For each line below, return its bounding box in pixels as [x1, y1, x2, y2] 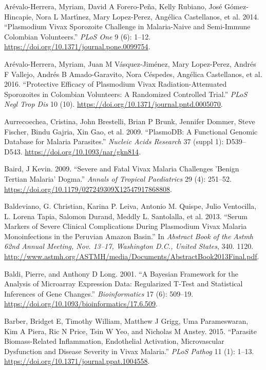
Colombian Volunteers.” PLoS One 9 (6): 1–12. [4, 31, 151, 42]
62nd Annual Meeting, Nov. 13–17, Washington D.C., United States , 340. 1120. [4, 241, 254, 251]
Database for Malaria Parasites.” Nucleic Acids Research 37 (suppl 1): [4, 136, 224, 147]
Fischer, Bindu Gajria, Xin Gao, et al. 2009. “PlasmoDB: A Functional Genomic [4, 126, 258, 137]
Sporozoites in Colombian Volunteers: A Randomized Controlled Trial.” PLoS [4, 88, 248, 99]
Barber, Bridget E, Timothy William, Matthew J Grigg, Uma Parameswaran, [4, 316, 249, 326]
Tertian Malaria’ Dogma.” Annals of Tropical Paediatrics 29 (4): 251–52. [4, 173, 232, 184]
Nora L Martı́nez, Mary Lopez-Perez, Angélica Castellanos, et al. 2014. [35, 11, 259, 22]
